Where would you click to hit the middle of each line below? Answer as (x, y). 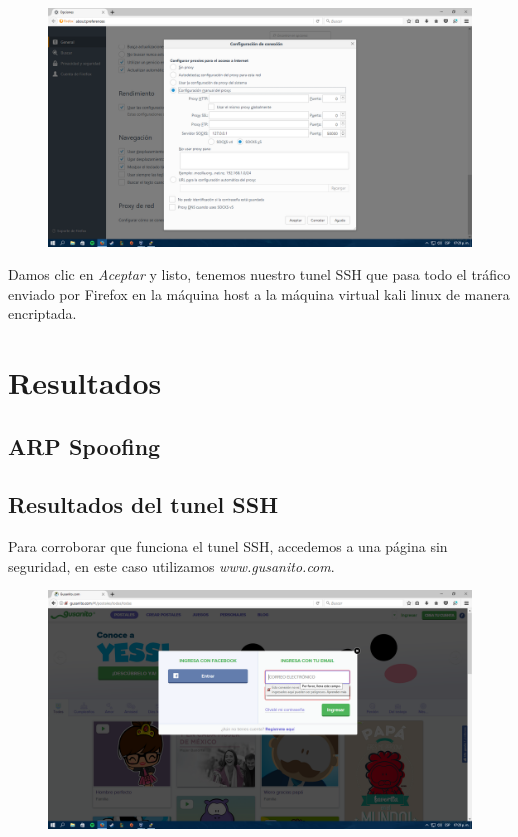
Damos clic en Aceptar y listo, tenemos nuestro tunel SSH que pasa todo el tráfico (259, 274)
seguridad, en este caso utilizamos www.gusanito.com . (171, 565)
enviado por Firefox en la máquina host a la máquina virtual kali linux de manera (259, 293)
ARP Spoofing (84, 445)
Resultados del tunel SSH (143, 504)
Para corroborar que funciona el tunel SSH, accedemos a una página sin (228, 546)
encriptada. (42, 313)
